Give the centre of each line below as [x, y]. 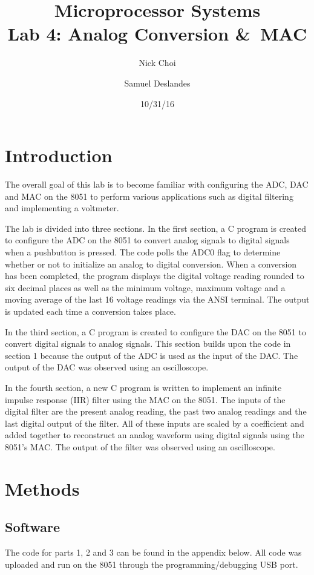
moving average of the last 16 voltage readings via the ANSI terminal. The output [157, 299]
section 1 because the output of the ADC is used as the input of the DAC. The [152, 355]
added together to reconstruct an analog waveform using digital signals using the [155, 435]
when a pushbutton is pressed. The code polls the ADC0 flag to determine [143, 252]
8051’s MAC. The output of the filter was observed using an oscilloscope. [140, 446]
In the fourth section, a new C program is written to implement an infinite [143, 387]
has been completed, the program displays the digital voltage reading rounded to [155, 276]
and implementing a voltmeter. [62, 208]
